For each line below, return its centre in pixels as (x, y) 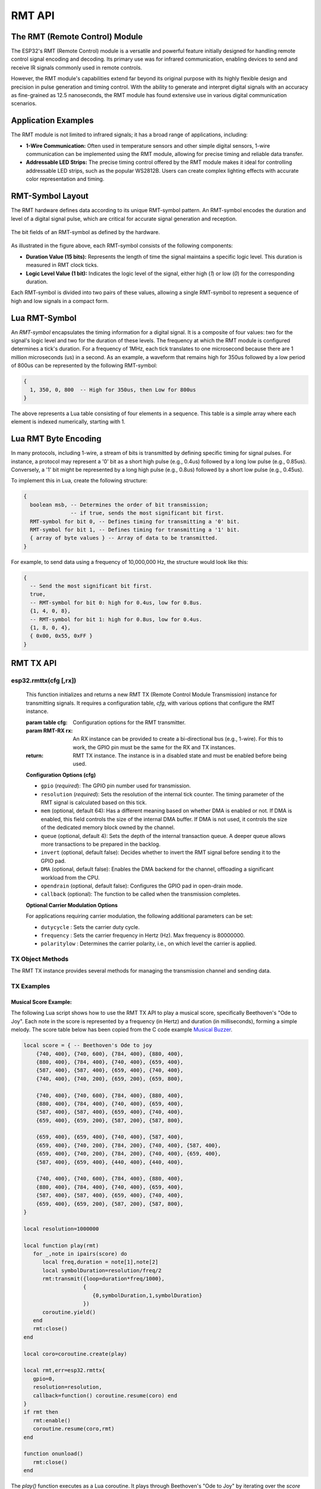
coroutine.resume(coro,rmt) (74, 1429)
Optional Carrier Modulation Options (72, 905)
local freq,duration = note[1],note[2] (100, 1262)
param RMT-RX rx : (49, 730)
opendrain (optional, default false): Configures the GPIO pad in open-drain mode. (142, 886)
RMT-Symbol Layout (50, 196)
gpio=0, (44, 1379)
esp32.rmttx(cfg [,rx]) (44, 681)
